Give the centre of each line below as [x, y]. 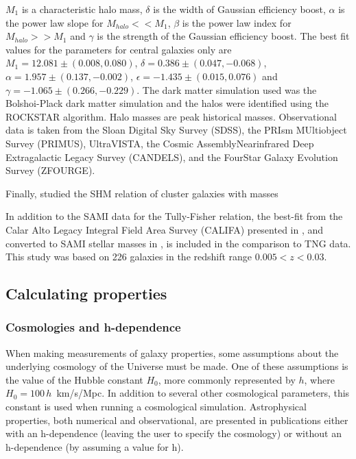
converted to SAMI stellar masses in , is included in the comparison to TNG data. [178, 243]
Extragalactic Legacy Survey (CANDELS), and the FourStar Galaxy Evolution [172, 157]
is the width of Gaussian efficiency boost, [239, 9]
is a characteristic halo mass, [82, 9]
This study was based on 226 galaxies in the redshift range [129, 257]
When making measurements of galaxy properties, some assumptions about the [172, 352]
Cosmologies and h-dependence [93, 327]
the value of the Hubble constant [74, 379]
